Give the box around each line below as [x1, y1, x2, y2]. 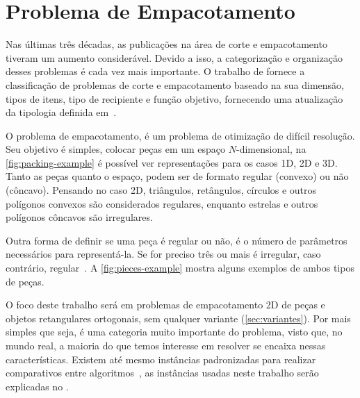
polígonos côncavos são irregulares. [6, 210, 153, 224]
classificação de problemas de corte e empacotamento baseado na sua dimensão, [6, 77, 344, 92]
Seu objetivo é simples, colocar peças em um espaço [6, 142, 226, 156]
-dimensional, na [236, 142, 306, 156]
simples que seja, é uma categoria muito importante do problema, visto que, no [6, 324, 343, 339]
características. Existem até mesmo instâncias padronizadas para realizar [6, 351, 316, 366]
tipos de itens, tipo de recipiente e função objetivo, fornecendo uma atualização [6, 91, 343, 106]
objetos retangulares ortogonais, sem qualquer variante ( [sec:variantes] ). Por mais [6, 310, 351, 325]
